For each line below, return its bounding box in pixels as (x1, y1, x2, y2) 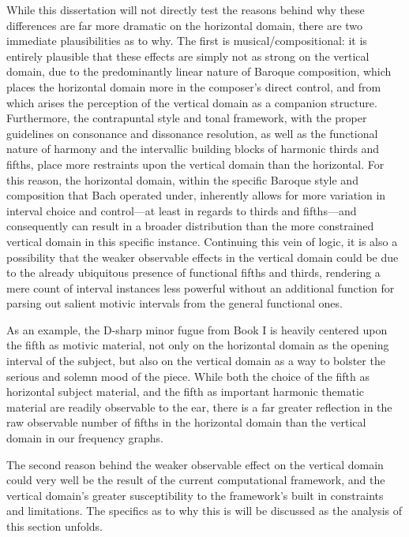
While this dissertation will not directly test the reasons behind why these (6, 2, 365, 17)
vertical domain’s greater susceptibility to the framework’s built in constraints (6, 487, 384, 503)
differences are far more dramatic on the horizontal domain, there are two (6, 17, 363, 33)
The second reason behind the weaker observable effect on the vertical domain (6, 456, 384, 472)
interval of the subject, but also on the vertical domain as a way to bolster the (6, 352, 385, 369)
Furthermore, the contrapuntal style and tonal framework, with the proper (6, 110, 367, 126)
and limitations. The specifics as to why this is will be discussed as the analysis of (6, 502, 402, 519)
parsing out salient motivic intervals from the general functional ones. (6, 295, 343, 311)
